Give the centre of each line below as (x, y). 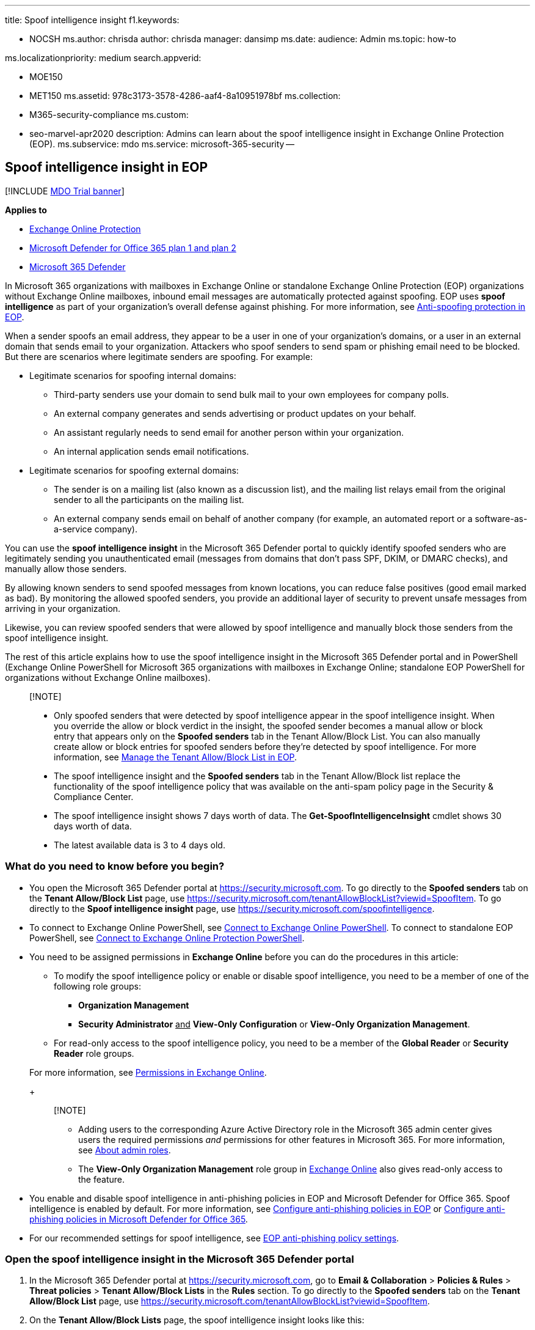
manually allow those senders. (66, 568)
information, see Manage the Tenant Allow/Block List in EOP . (176, 757)
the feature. (101, 1179)
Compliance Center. (94, 796)
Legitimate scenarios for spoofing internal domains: (133, 375)
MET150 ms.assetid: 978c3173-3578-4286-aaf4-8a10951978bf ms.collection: (185, 96)
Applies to (26, 210)
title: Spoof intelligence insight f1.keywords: (92, 20)
